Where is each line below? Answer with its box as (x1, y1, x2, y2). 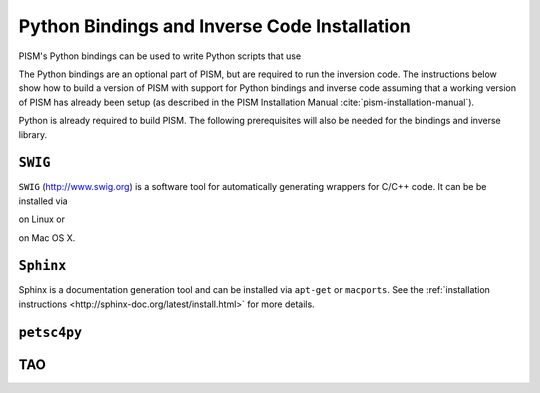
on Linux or (18, 213, 65, 225)
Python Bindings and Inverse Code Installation (18, 15, 412, 37)
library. (18, 128, 48, 140)
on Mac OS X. (18, 231, 76, 244)
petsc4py (18, 324, 83, 340)
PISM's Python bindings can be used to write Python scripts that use (18, 50, 302, 62)
